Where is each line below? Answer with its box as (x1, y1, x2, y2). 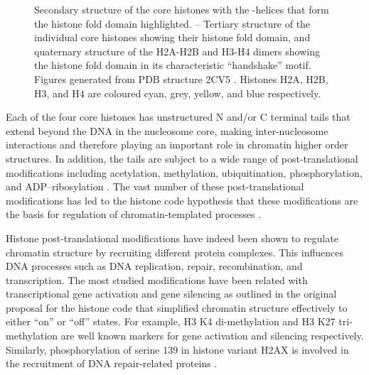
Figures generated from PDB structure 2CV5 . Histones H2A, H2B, (34, 71, 328, 86)
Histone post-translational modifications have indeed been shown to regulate (6, 230, 338, 245)
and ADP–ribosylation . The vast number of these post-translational (6, 179, 304, 194)
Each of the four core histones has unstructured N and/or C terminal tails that (6, 109, 351, 124)
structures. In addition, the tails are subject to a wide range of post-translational (6, 151, 358, 165)
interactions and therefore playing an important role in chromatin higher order (6, 137, 348, 152)
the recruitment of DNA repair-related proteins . (6, 356, 218, 371)
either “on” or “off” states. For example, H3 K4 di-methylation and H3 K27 (6, 314, 336, 329)
